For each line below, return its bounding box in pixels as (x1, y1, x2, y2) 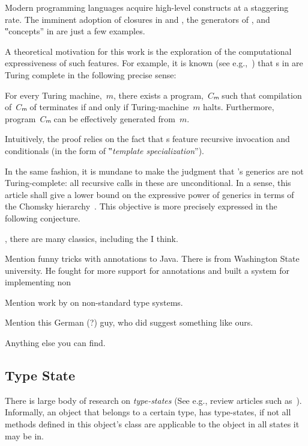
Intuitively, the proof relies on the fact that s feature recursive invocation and (5, 132, 290, 145)
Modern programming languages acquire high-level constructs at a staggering (5, 1, 289, 13)
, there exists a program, (113, 88, 204, 101)
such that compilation (222, 88, 302, 101)
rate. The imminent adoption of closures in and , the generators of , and (5, 13, 270, 25)
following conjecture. (5, 211, 80, 224)
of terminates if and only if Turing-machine (29, 101, 189, 113)
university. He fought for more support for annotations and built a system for (5, 264, 289, 276)
